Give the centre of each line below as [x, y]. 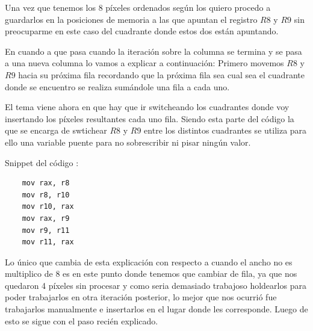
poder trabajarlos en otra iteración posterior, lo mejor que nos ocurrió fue [141, 297]
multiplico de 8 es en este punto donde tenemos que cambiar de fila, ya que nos [151, 274]
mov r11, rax [48, 242]
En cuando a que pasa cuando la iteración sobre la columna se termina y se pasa [153, 51]
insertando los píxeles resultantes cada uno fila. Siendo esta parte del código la [150, 118]
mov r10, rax [48, 207]
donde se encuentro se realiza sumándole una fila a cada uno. [117, 86]
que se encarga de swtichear [56, 130]
